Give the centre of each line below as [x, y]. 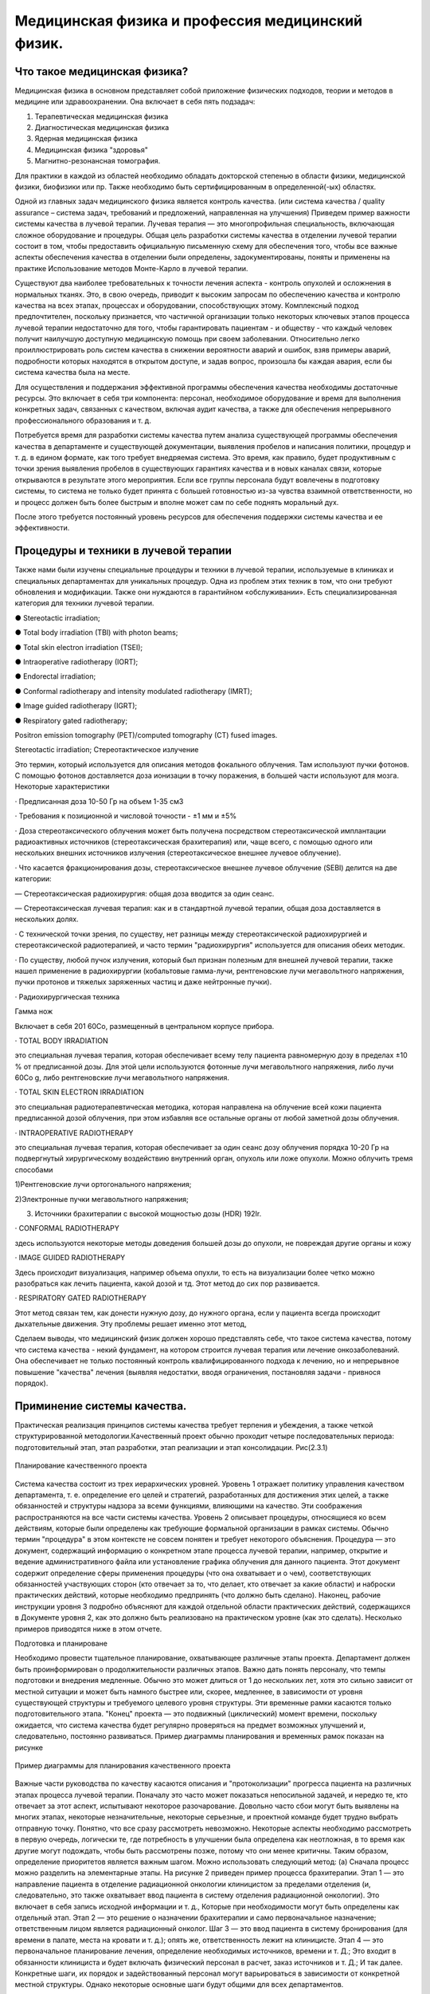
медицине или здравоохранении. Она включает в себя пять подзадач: [135, 102]
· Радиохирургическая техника [67, 996]
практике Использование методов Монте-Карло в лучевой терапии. [131, 268]
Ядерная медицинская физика [86, 139]
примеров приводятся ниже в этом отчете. [88, 1629]
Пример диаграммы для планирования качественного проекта [123, 1765]
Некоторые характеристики [62, 786]
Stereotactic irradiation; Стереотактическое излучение [107, 750]
